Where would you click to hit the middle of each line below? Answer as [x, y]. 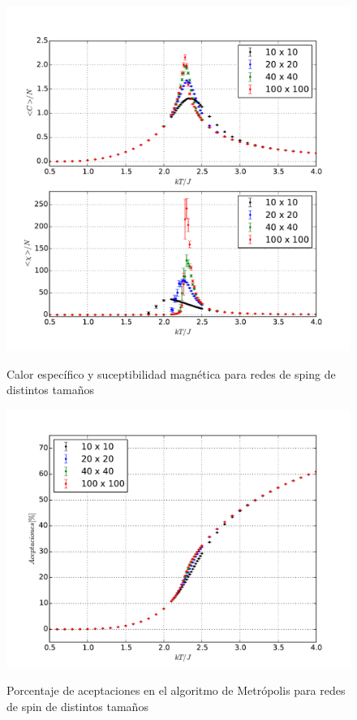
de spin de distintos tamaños [77, 706]
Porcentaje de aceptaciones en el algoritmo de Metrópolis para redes [176, 690]
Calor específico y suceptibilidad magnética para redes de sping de [171, 373]
